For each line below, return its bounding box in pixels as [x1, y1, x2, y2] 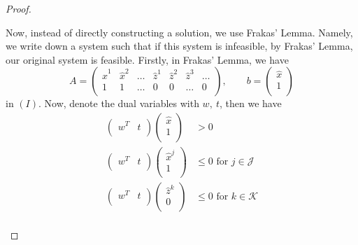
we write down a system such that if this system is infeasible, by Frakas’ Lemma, [6, 38, 353, 53]
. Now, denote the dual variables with [38, 96, 199, 111]
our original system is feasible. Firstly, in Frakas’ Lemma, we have [6, 52, 289, 66]
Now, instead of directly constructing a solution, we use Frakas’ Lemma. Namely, [6, 24, 353, 39]
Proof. [6, 1, 31, 15]
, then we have [220, 96, 282, 111]
